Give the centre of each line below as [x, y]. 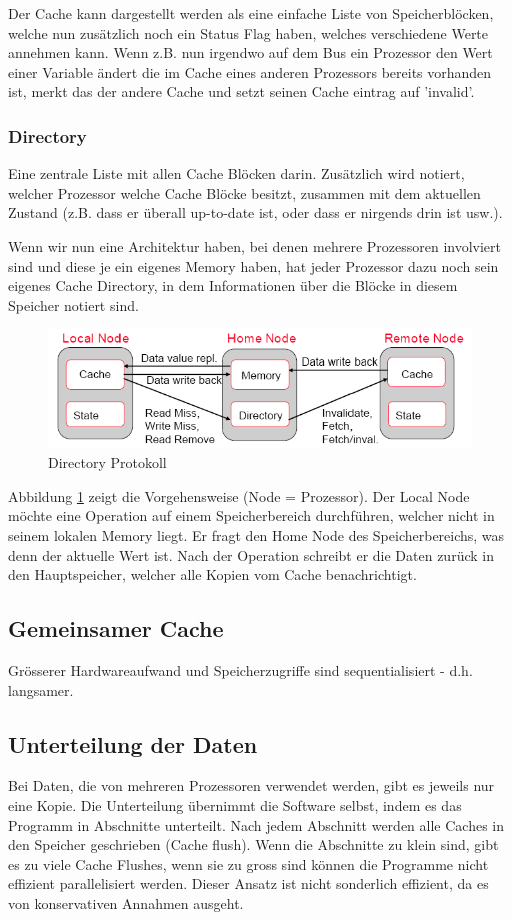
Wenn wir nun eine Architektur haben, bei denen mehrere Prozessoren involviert [255, 245]
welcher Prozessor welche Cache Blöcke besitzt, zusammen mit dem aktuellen [244, 192]
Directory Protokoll [107, 462]
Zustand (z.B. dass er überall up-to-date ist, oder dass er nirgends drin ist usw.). [255, 212]
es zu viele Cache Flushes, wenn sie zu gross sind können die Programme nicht [248, 863]
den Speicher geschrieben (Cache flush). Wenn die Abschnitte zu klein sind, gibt [253, 844]
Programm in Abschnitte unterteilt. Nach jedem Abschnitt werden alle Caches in [256, 824]
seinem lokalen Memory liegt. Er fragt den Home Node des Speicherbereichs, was [256, 535]
